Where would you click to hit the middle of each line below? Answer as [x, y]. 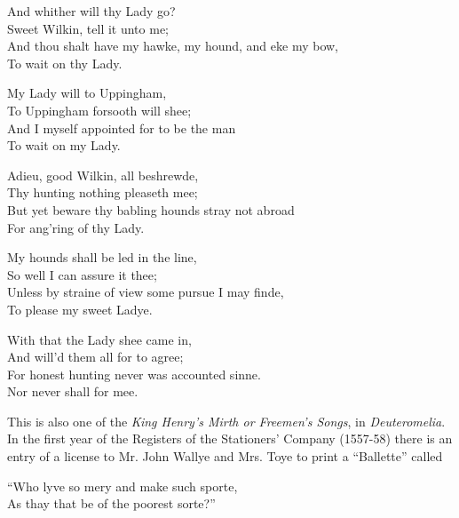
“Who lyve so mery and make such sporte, [123, 486]
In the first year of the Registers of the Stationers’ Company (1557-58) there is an [230, 438]
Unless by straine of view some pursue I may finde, [146, 292]
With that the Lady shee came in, [99, 339]
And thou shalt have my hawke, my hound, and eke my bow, [173, 46]
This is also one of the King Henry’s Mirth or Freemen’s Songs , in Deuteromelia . [226, 421]
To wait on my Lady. [64, 145]
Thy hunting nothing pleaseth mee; [103, 192]
